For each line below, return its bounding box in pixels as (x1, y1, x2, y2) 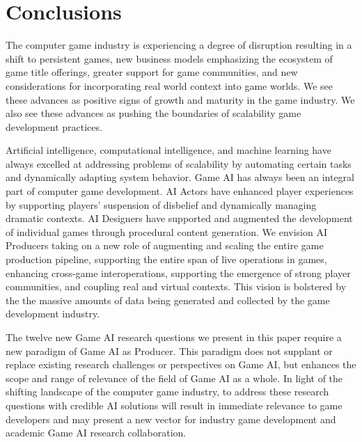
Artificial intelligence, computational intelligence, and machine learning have (6, 143, 331, 157)
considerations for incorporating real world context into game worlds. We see (6, 78, 333, 93)
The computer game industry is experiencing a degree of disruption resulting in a (6, 38, 352, 52)
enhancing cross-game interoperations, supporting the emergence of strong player (6, 265, 351, 280)
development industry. (6, 306, 100, 321)
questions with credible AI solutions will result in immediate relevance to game (6, 397, 343, 412)
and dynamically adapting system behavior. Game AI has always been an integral (6, 170, 354, 184)
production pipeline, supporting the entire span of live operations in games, (6, 252, 327, 267)
